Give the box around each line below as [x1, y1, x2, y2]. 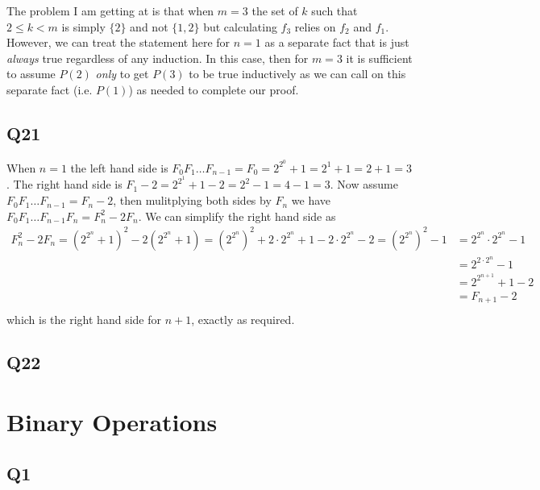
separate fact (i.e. [6, 81, 93, 98]
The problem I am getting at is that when [6, 2, 214, 19]
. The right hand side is [6, 176, 123, 193]
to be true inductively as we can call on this [189, 65, 406, 82]
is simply [61, 18, 106, 35]
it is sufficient [346, 49, 413, 66]
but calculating [203, 18, 277, 35]
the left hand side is [70, 159, 168, 176]
